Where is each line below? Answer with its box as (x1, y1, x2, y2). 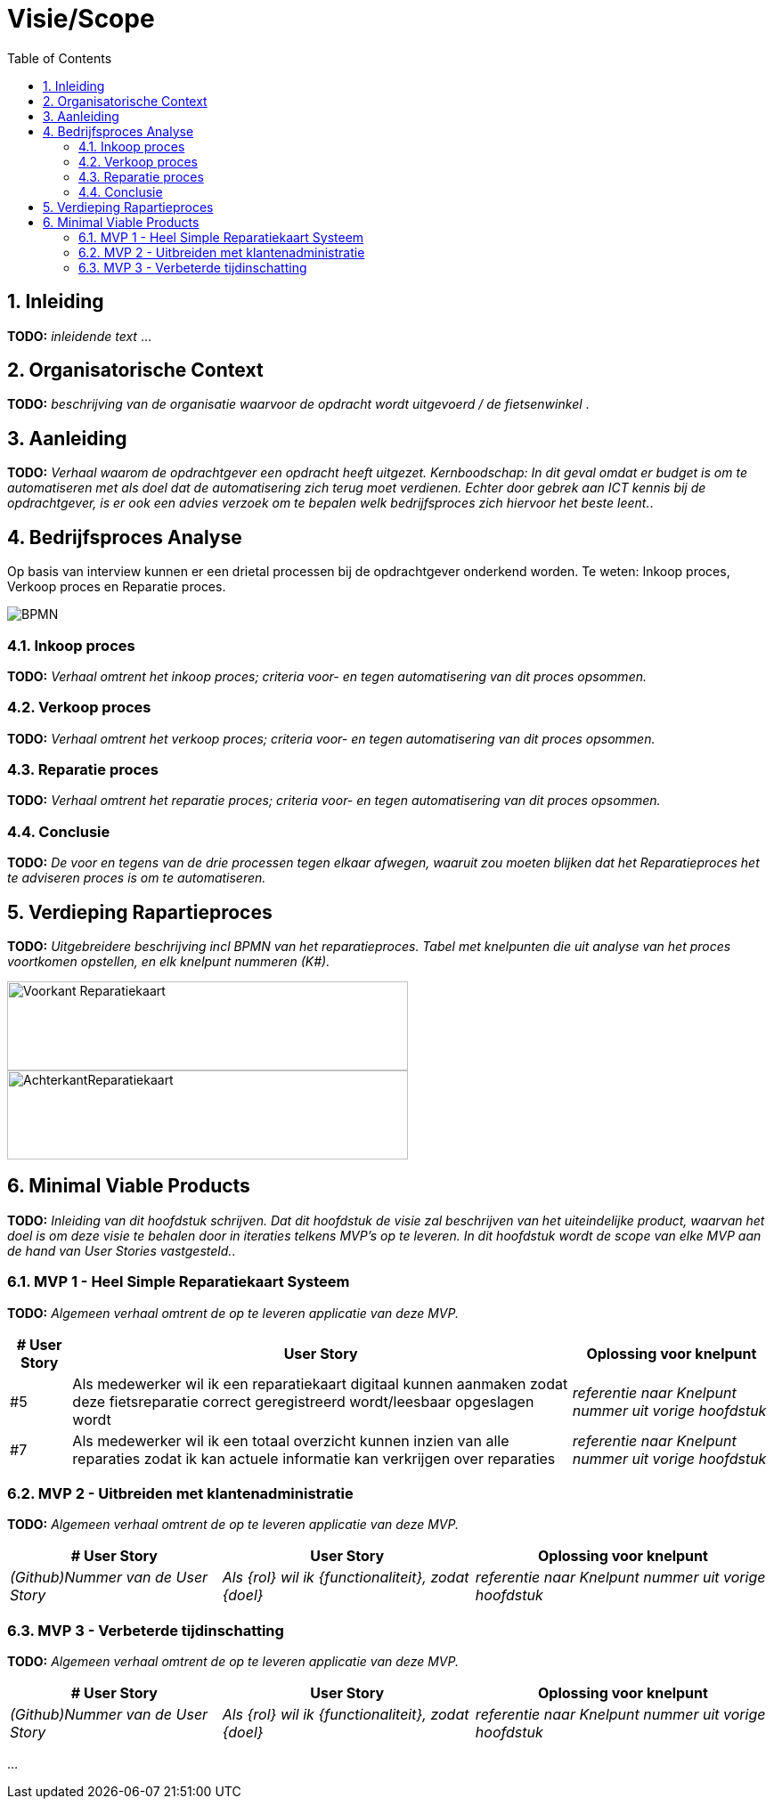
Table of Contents (7, 50, 112, 66)
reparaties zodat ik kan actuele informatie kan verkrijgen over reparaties (72, 1449, 556, 1468)
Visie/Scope (7, 4, 155, 34)
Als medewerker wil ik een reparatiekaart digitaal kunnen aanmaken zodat (72, 1374, 568, 1393)
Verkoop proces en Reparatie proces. (7, 579, 226, 595)
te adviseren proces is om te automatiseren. (7, 870, 266, 886)
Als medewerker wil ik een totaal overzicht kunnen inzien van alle (72, 1431, 509, 1450)
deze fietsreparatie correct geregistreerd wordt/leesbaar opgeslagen (72, 1392, 534, 1411)
